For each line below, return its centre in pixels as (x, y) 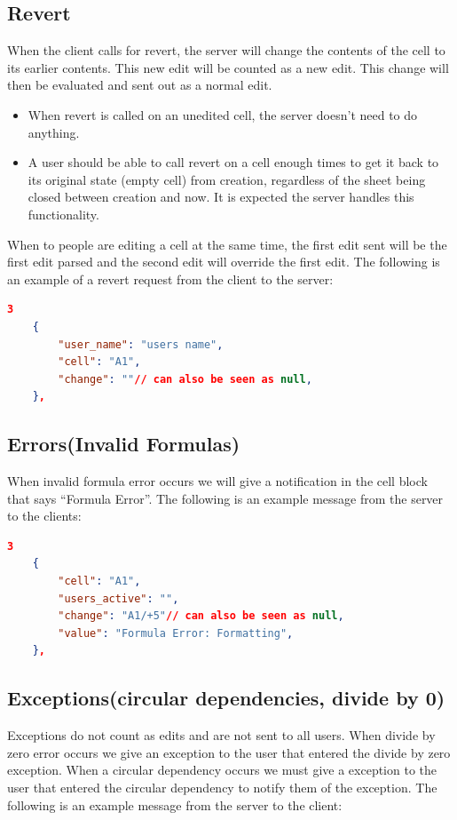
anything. (54, 132)
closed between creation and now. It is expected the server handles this (221, 197)
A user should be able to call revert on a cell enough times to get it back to (233, 162)
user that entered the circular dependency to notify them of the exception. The (222, 788)
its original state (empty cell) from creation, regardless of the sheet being (227, 179)
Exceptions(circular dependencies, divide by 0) (226, 698)
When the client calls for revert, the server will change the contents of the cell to (226, 50)
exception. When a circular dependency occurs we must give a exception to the (222, 770)
